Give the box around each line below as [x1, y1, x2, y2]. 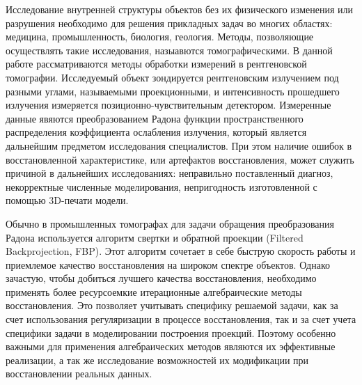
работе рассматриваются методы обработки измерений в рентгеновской [6, 56, 307, 71]
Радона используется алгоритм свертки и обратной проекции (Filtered [6, 230, 304, 244]
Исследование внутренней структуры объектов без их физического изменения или [6, 2, 354, 16]
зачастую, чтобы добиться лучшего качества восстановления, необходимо [6, 271, 317, 285]
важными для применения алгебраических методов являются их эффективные [6, 339, 336, 354]
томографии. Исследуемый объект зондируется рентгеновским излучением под [6, 70, 339, 84]
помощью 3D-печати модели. [6, 193, 129, 207]
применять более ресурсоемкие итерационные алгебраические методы [6, 284, 302, 299]
